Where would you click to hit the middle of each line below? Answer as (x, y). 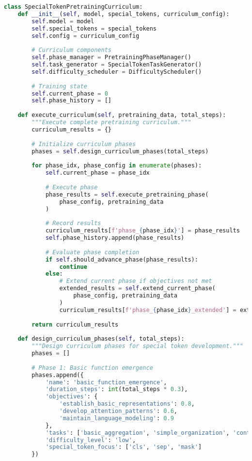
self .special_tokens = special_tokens (94, 28)
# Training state (59, 86)
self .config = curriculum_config (86, 36)
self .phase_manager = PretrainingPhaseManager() (111, 58)
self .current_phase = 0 (70, 93)
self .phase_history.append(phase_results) (115, 238)
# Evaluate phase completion (92, 252)
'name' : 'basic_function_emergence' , (106, 382)
